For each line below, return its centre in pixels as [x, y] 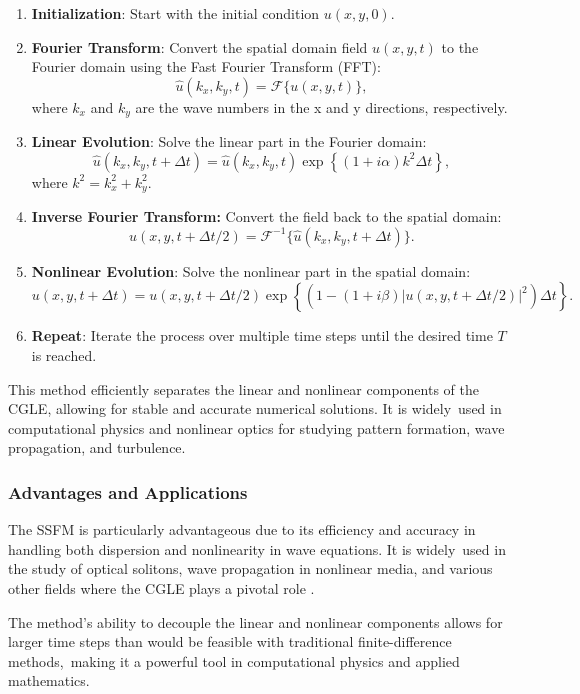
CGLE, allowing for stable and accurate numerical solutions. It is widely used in [255, 408]
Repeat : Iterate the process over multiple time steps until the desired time [262, 335]
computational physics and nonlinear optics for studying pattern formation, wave [256, 427]
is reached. [64, 355]
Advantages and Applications [128, 491]
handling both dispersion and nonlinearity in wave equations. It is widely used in [257, 548]
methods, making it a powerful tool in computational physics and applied [234, 660]
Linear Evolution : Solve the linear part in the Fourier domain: [229, 141]
